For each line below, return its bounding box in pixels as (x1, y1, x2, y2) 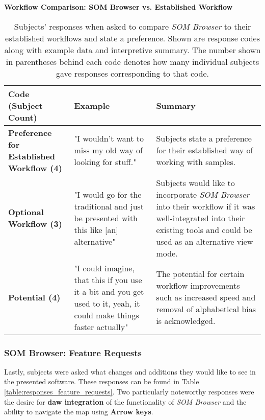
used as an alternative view (156, 235, 253, 247)
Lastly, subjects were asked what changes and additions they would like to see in (4, 366, 256, 377)
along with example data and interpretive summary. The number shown (4, 43, 261, 56)
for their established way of (156, 144, 253, 156)
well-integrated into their (156, 212, 245, 224)
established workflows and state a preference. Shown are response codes (5, 32, 260, 44)
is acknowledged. (156, 315, 216, 327)
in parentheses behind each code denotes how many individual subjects (6, 55, 259, 67)
